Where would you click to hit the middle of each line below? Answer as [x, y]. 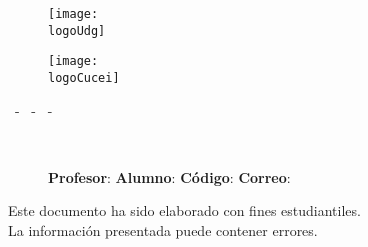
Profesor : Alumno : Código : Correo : [169, 176]
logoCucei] [84, 77]
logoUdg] [77, 30]
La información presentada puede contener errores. [163, 230]
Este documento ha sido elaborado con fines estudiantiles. [184, 210]
